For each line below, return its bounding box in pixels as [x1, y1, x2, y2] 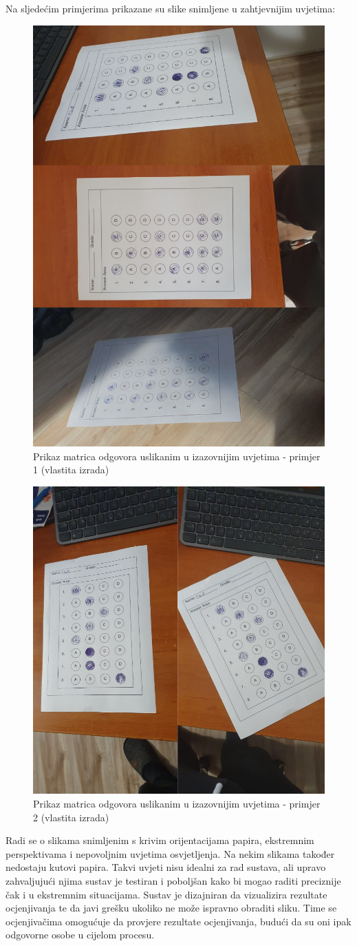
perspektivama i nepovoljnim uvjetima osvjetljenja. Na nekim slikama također [6, 846, 335, 861]
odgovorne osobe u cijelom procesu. [6, 927, 155, 942]
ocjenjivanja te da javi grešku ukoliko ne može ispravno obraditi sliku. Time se [6, 901, 337, 915]
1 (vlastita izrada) [33, 462, 109, 477]
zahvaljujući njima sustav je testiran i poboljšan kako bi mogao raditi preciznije [6, 874, 341, 888]
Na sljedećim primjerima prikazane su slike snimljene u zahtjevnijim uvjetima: [6, 1, 336, 15]
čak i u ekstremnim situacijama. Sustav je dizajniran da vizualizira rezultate [6, 887, 327, 901]
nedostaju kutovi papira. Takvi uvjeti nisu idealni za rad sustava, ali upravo [6, 860, 326, 874]
